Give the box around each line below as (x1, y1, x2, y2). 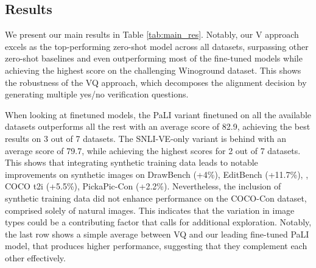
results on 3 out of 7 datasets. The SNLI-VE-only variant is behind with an (5, 132, 287, 144)
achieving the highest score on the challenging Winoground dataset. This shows (5, 63, 301, 76)
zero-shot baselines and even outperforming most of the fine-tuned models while (5, 52, 303, 65)
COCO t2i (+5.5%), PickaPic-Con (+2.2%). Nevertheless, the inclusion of (5, 180, 281, 192)
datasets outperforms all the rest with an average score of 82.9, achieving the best (5, 120, 311, 133)
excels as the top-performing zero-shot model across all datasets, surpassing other (5, 40, 309, 52)
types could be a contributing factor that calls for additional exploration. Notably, (5, 216, 312, 228)
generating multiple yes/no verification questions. (5, 88, 189, 100)
